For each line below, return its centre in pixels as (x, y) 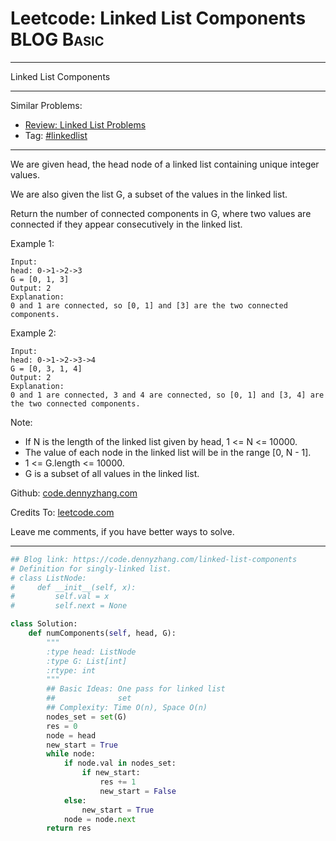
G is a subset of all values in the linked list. (112, 473)
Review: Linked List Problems (85, 124)
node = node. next (100, 819)
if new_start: (111, 773)
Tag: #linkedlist (56, 135)
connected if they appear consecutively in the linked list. (126, 224)
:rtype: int (71, 670)
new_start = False (138, 791)
